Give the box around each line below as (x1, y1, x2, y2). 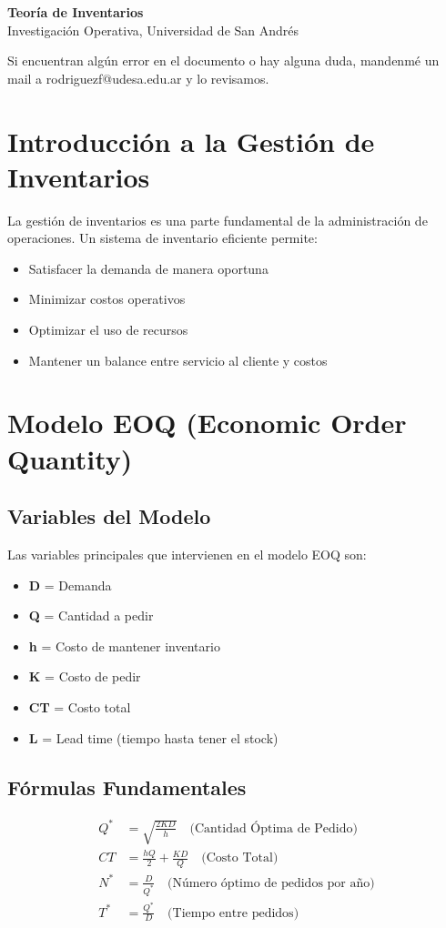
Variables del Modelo (7, 502, 211, 530)
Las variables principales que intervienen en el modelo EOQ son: (7, 545, 367, 564)
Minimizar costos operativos (28, 289, 186, 308)
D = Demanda (28, 575, 112, 594)
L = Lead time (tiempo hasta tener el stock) (28, 728, 279, 747)
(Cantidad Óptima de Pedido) (189, 822, 358, 835)
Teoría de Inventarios (7, 3, 144, 21)
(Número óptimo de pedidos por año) (167, 876, 375, 890)
